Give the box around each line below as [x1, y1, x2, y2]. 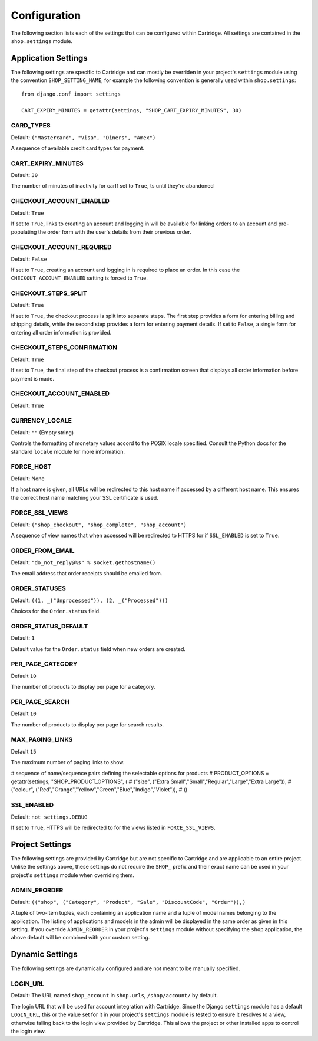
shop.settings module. [11, 37, 73, 44]
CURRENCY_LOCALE [11, 417, 72, 425]
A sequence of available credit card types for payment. [11, 145, 144, 152]
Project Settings [11, 839, 71, 849]
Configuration [11, 9, 81, 22]
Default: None [11, 475, 45, 482]
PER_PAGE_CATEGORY [11, 660, 78, 668]
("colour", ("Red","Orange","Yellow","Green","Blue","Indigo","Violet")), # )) [11, 786, 188, 793]
